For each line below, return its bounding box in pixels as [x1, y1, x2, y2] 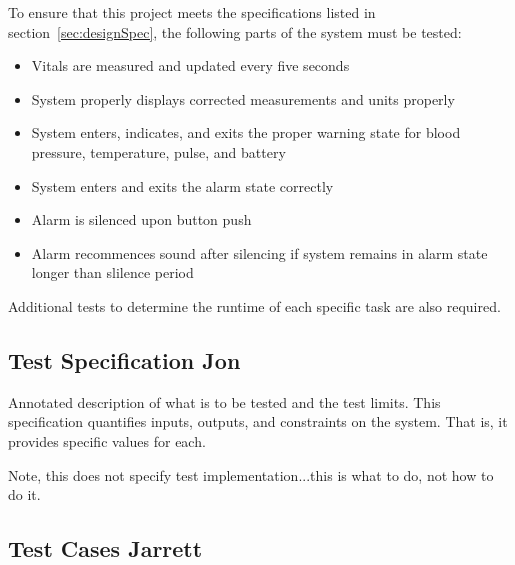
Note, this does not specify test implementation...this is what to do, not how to [8, 464, 494, 485]
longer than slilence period [31, 262, 194, 283]
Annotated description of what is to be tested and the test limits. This [8, 391, 441, 412]
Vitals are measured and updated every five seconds [31, 55, 350, 76]
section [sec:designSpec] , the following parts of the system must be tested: [8, 21, 462, 42]
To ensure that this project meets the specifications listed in [8, 2, 376, 22]
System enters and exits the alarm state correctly [31, 175, 334, 196]
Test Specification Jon [8, 344, 241, 375]
